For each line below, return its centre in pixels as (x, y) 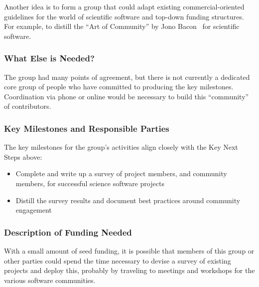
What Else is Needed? (49, 58)
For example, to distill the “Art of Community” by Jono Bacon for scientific (122, 26)
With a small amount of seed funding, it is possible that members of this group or (129, 250)
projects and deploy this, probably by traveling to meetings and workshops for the (129, 270)
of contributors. (28, 106)
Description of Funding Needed (68, 232)
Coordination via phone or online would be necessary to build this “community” (127, 96)
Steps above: (23, 156)
